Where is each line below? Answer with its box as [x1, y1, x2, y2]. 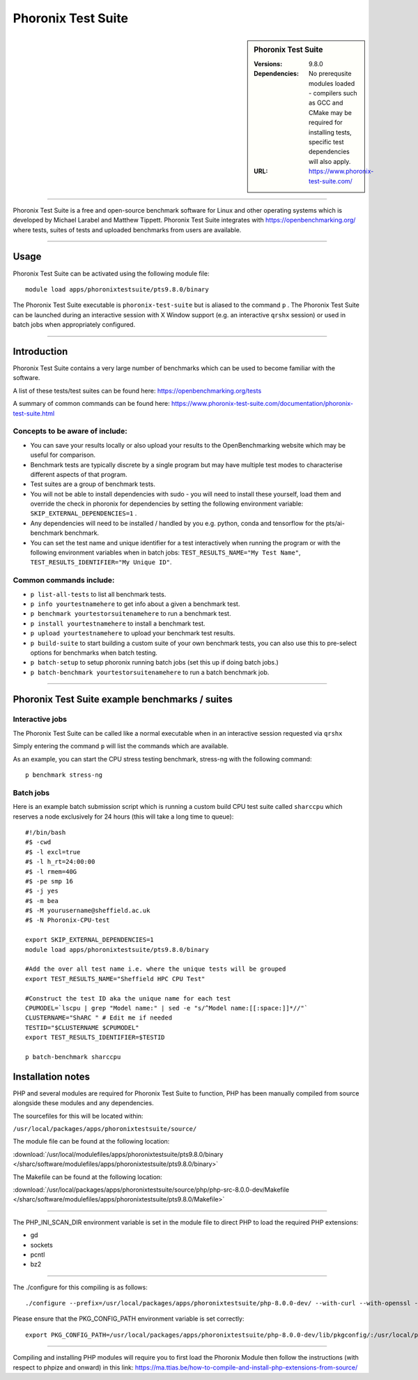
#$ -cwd [25, 838, 52, 847]
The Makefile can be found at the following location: [13, 1172, 163, 1181]
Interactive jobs [13, 715, 68, 725]
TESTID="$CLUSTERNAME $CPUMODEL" [25, 1024, 139, 1031]
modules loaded [309, 79, 355, 87]
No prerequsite [309, 70, 352, 78]
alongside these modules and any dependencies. [13, 1099, 154, 1107]
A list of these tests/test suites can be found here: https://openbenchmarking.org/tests [13, 386, 262, 395]
